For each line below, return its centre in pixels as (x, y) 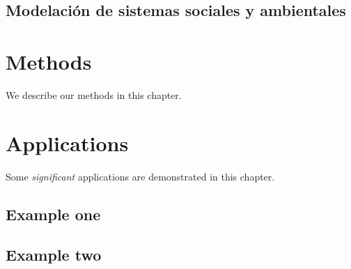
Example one (53, 214)
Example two (54, 255)
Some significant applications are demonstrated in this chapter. (140, 176)
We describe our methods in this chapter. (94, 94)
